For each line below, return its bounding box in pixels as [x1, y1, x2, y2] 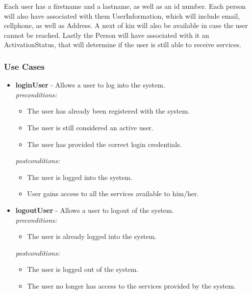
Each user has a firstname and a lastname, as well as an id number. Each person [4, 1, 246, 11]
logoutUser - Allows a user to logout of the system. [15, 205, 174, 215]
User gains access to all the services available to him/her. [27, 188, 199, 199]
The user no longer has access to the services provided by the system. [27, 280, 236, 291]
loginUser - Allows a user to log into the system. [15, 80, 165, 90]
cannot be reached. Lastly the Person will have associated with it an [4, 29, 209, 40]
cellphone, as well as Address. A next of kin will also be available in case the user [4, 20, 248, 30]
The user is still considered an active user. [27, 122, 153, 132]
